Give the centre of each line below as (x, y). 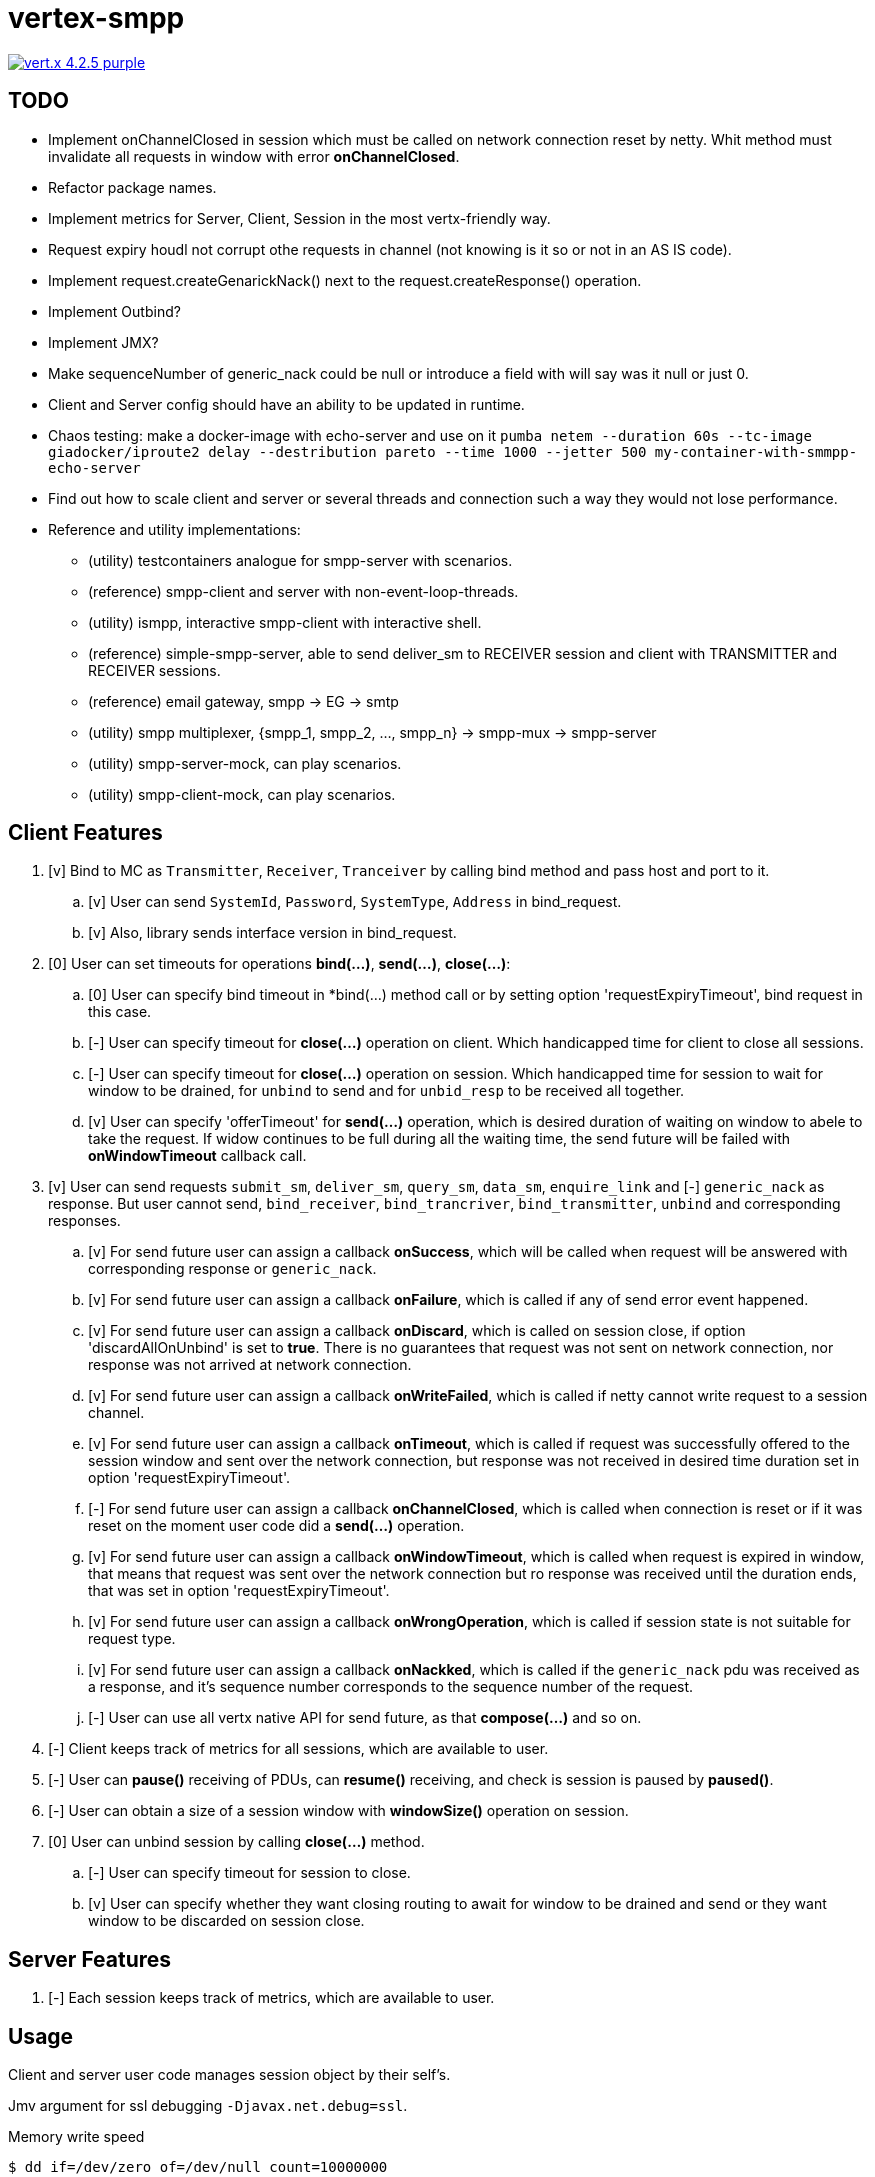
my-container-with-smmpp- (756, 451)
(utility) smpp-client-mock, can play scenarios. (242, 794)
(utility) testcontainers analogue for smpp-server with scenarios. (300, 560)
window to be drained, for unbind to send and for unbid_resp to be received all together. (386, 1091)
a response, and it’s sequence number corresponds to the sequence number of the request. (391, 1687)
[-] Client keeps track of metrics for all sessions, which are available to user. (298, 1749)
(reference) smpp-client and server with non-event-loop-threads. (303, 591)
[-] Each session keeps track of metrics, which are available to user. (271, 1998)
